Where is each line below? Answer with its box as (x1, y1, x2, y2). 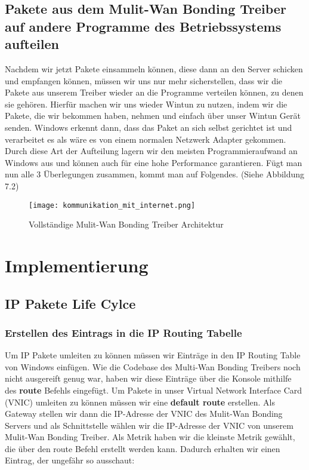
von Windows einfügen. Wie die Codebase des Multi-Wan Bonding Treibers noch (5, 360, 301, 373)
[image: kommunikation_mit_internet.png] (29, 201, 196, 210)
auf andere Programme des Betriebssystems (5, 17, 282, 35)
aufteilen (5, 35, 59, 53)
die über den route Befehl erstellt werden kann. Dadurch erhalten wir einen (5, 442, 280, 454)
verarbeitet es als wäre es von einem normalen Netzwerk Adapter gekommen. (5, 133, 286, 145)
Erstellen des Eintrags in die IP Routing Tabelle (5, 325, 242, 340)
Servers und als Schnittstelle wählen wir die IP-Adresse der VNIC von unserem (5, 419, 293, 431)
